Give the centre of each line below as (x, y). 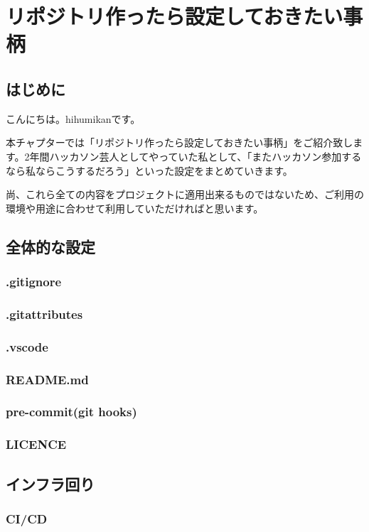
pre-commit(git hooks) (71, 412)
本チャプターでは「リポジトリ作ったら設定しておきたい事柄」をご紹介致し (180, 142)
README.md (47, 379)
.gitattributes (44, 314)
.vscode (27, 346)
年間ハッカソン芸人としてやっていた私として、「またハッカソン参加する (196, 156)
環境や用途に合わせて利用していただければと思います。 (135, 208)
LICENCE (36, 444)
